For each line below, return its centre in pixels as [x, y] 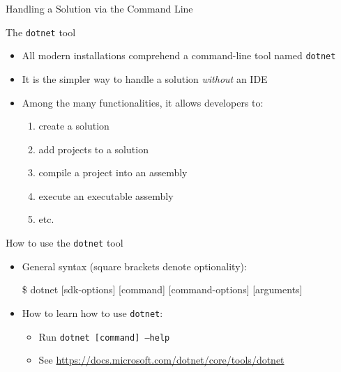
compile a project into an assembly [113, 172]
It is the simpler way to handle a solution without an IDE [145, 78]
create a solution [74, 126]
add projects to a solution [93, 149]
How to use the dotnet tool [65, 243]
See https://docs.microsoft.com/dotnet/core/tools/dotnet [161, 360]
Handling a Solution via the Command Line [99, 8]
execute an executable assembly [106, 195]
